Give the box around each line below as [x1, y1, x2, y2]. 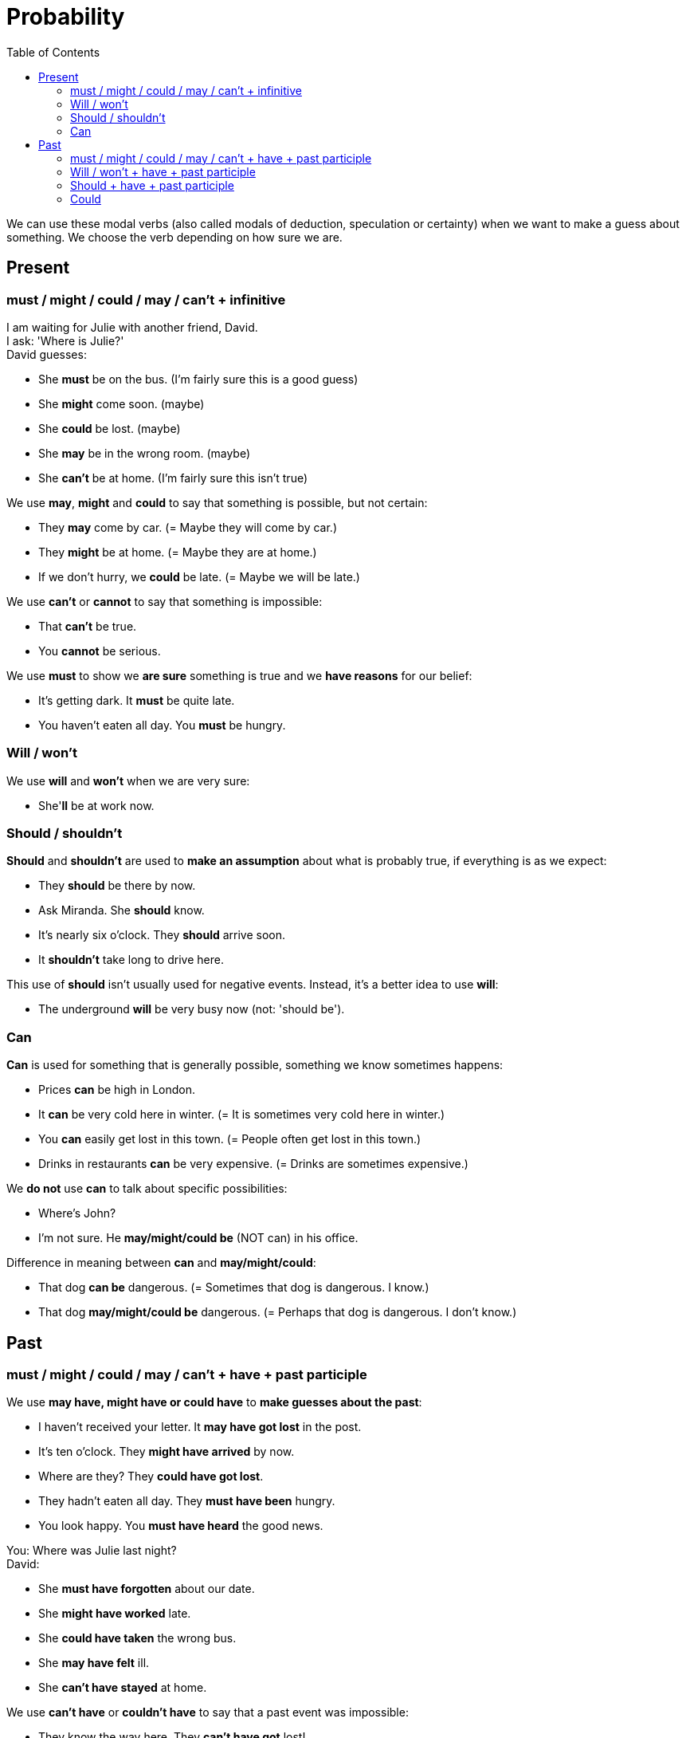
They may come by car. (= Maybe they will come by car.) [38, 520, 337, 534]
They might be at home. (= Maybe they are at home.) [38, 545, 317, 559]
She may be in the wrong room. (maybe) [38, 446, 251, 460]
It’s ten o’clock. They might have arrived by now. [38, 1445, 295, 1459]
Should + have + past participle [70, 178, 234, 192]
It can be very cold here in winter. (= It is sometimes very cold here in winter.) [38, 1107, 445, 1122]
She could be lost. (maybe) [38, 421, 181, 435]
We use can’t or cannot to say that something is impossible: [6, 594, 323, 608]
